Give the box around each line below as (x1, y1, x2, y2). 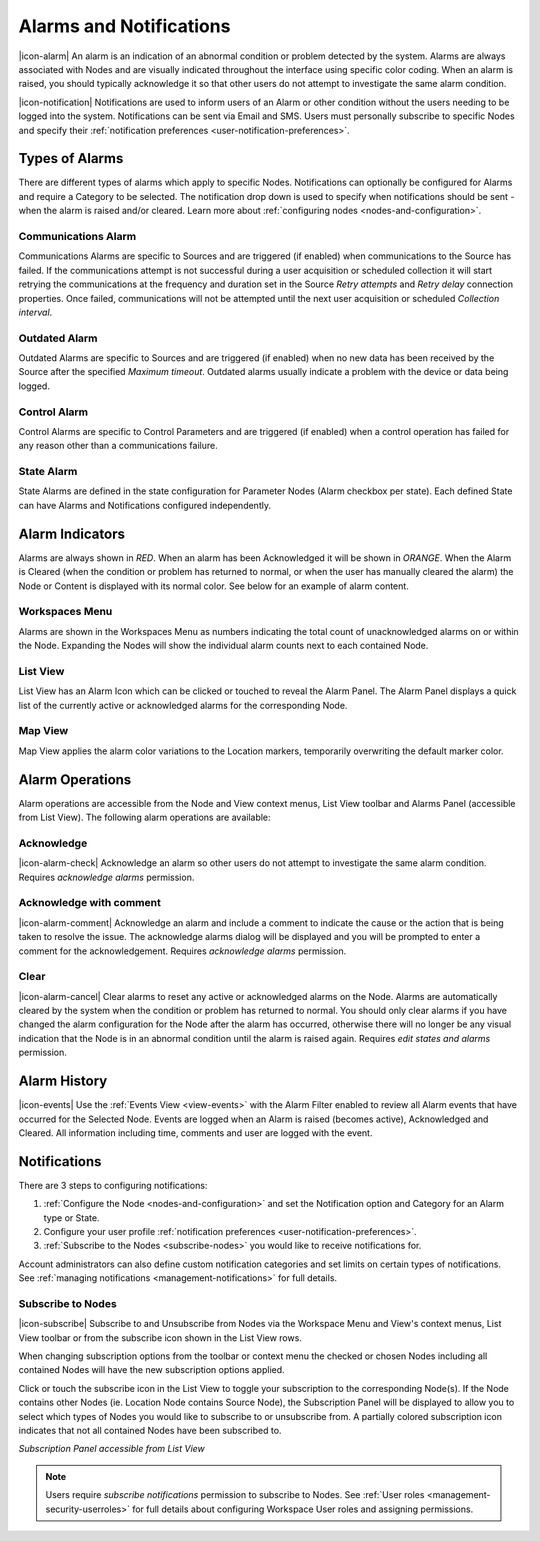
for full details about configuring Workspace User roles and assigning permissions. (131, 1503, 474, 1515)
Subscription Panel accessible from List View (18, 1443, 205, 1455)
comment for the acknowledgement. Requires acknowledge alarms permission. (18, 945, 347, 957)
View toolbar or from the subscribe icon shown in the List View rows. (18, 1331, 302, 1344)
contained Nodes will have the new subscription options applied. (18, 1364, 285, 1376)
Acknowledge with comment (18, 896, 162, 910)
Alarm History (18, 1073, 108, 1090)
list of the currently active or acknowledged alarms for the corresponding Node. (18, 699, 348, 711)
